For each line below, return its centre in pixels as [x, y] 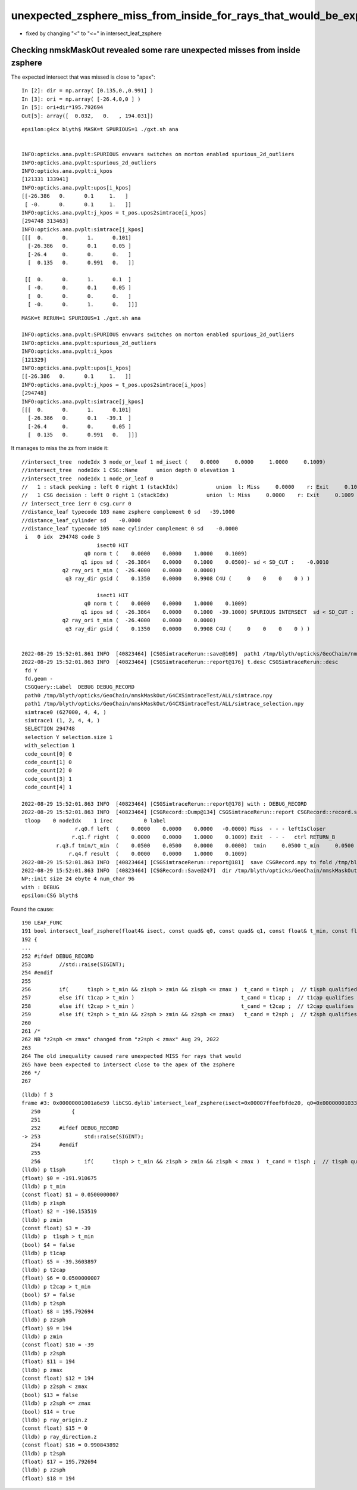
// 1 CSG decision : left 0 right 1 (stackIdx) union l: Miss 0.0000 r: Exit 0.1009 [188, 495]
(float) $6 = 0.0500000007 [61, 1278]
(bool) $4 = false [48, 1245]
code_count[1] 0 [48, 762]
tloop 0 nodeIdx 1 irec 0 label [95, 820]
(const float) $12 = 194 [58, 1379]
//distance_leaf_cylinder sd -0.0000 [81, 520]
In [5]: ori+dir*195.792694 [62, 108]
